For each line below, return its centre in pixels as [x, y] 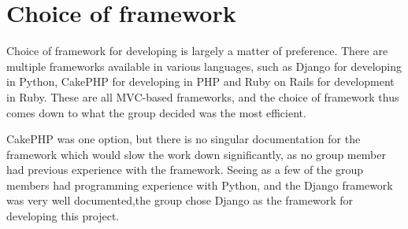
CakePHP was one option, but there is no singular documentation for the [184, 139]
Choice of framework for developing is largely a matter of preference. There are [197, 51]
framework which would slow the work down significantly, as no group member [196, 154]
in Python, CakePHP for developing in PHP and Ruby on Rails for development [200, 81]
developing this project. [63, 216]
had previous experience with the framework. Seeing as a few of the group [185, 170]
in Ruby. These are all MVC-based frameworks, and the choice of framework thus [203, 96]
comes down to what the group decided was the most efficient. [156, 112]
